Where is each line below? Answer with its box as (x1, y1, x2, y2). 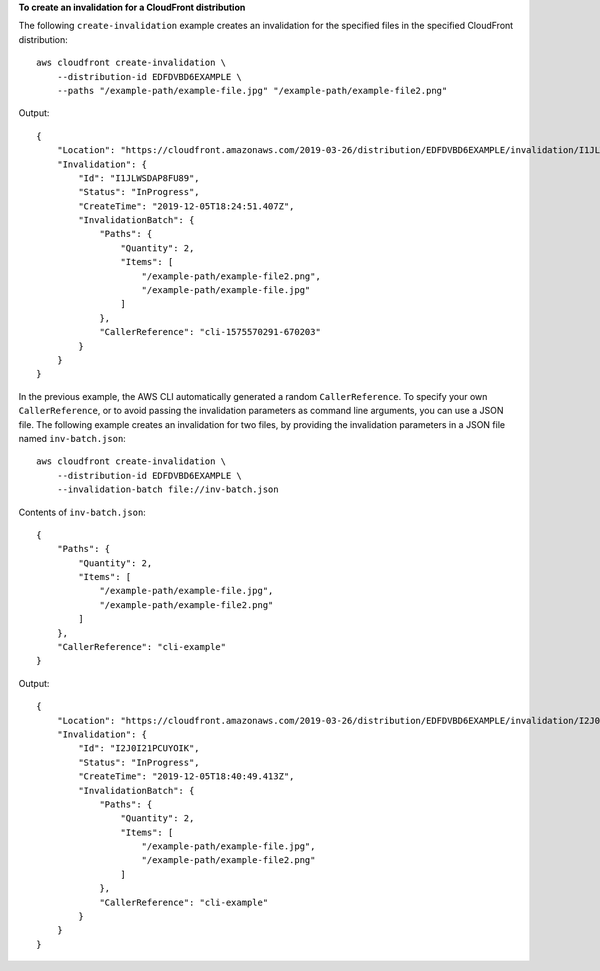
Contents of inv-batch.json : (18, 506, 147, 518)
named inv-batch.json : (18, 432, 127, 444)
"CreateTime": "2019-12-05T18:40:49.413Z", (78, 771, 295, 782)
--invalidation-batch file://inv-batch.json (56, 484, 279, 495)
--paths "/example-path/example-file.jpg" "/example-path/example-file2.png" (56, 85, 448, 96)
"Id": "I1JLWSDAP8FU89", (78, 172, 200, 184)
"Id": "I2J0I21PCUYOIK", (78, 743, 200, 754)
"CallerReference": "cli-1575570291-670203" (99, 326, 322, 338)
